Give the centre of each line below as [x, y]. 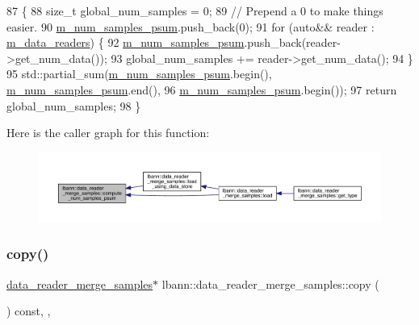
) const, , [29, 311]
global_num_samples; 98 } [74, 105]
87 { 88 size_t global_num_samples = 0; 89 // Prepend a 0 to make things [195, 10]
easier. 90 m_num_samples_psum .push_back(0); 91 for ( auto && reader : [191, 26]
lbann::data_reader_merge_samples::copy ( [270, 283]
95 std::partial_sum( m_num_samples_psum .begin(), [139, 74]
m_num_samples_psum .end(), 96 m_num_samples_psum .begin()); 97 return [202, 89]
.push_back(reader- [292, 42]
